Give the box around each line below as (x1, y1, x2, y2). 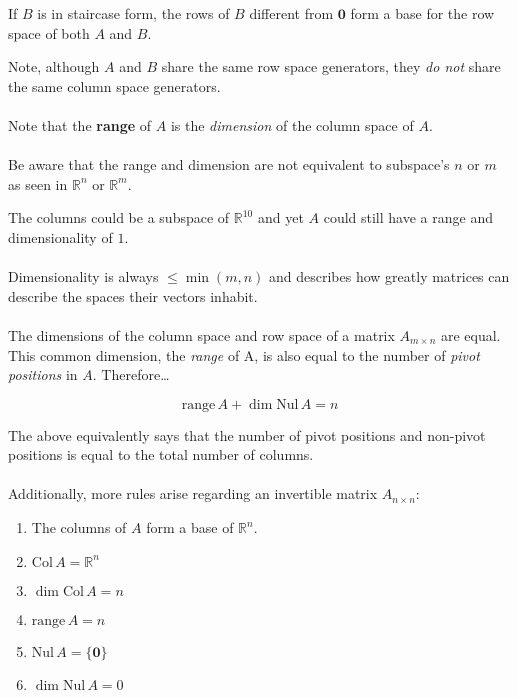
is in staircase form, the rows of (37, 3, 230, 23)
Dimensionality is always (8, 266, 159, 287)
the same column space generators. (8, 75, 221, 96)
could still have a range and (323, 207, 493, 228)
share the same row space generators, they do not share (161, 56, 501, 77)
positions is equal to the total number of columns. (8, 444, 314, 465)
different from (249, 3, 334, 23)
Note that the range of (8, 114, 152, 135)
